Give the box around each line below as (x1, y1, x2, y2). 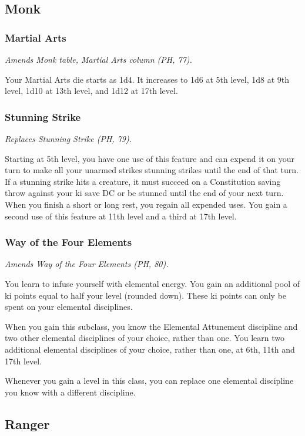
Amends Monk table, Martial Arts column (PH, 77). (5, 53, 192, 65)
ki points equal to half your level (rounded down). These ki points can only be (5, 289, 287, 301)
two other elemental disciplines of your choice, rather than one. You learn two (5, 332, 284, 344)
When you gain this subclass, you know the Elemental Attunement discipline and (5, 320, 298, 332)
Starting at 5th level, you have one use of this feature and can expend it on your (5, 152, 295, 164)
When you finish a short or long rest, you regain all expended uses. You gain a (5, 198, 287, 210)
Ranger (5, 414, 50, 432)
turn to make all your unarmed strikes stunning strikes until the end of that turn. (5, 164, 299, 176)
